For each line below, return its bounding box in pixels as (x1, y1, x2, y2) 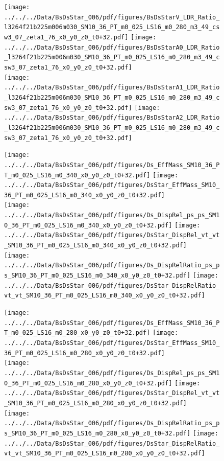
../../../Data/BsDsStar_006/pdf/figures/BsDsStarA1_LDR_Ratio (4, 84, 220, 91)
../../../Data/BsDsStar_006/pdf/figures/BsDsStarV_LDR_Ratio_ (4, 13, 220, 21)
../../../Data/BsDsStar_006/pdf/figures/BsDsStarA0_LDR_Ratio (4, 43, 220, 51)
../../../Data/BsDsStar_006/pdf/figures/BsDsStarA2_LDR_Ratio (4, 114, 220, 122)
